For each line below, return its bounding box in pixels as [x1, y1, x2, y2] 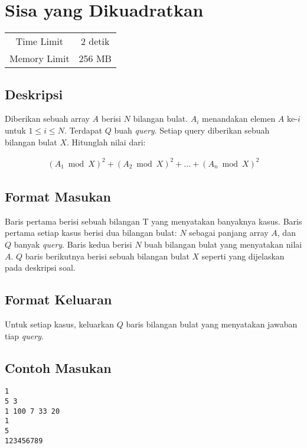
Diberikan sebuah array [5, 112, 90, 125]
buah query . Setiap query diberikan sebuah [114, 124, 270, 136]
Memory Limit [9, 51, 70, 66]
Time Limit [15, 34, 63, 48]
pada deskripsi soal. [5, 261, 76, 274]
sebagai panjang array [189, 226, 269, 239]
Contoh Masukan [5, 358, 112, 376]
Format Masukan [5, 187, 112, 206]
